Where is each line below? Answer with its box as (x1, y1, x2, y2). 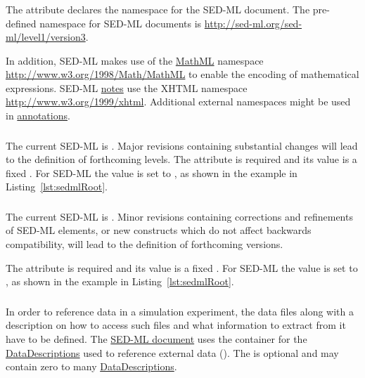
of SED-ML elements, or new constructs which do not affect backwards (6, 223, 312, 237)
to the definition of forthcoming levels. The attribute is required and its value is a (6, 152, 357, 167)
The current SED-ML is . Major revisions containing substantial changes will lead (6, 138, 358, 152)
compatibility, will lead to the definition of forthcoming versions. (6, 237, 283, 252)
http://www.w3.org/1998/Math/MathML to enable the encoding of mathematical (6, 67, 359, 82)
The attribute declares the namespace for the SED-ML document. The (6, 1, 310, 16)
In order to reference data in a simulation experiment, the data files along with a (6, 304, 354, 318)
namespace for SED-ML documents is (39, 15, 202, 30)
